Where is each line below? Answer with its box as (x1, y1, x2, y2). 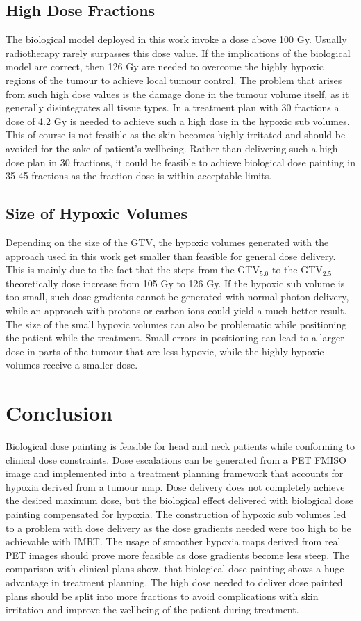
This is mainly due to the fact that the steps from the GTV (6, 262, 260, 277)
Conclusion (6, 398, 113, 427)
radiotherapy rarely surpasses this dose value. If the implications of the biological (6, 45, 351, 60)
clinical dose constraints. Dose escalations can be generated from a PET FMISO (6, 452, 346, 467)
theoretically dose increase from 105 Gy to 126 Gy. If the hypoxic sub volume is (6, 275, 345, 290)
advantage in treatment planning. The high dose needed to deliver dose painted (6, 574, 343, 589)
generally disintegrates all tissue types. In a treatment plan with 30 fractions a (6, 100, 339, 115)
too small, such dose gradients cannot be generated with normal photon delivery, (6, 289, 349, 304)
